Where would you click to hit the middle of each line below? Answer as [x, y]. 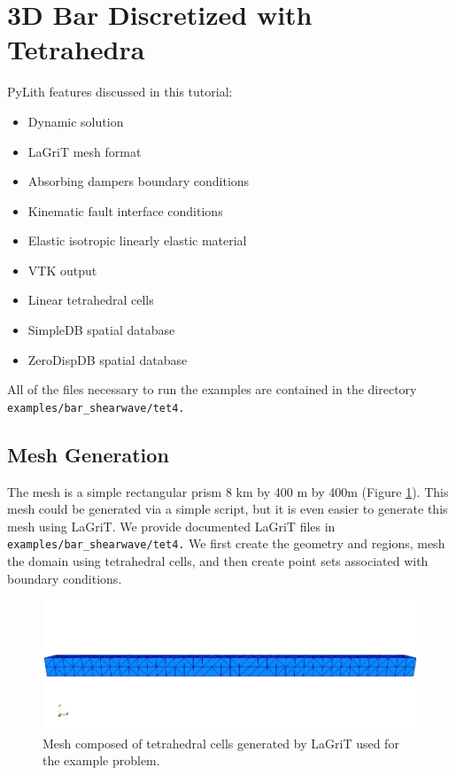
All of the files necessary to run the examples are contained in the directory [212, 389]
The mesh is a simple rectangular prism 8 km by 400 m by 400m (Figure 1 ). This [228, 491]
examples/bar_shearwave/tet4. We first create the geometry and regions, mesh [226, 543]
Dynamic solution [76, 121]
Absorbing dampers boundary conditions [139, 181]
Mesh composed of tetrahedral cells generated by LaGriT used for [221, 743]
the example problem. [101, 760]
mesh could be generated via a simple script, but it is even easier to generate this [228, 509]
